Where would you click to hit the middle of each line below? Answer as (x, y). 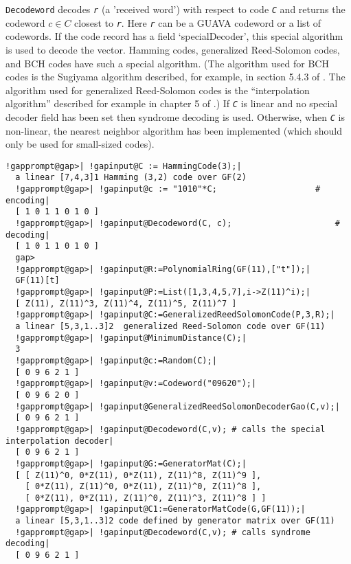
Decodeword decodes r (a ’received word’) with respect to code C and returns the (175, 9)
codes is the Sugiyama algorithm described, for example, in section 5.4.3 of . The (175, 77)
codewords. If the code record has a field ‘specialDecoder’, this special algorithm (174, 36)
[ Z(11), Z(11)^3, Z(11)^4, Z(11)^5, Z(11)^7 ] (126, 303)
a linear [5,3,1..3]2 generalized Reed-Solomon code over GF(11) (170, 326)
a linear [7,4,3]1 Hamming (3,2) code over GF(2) (131, 178)
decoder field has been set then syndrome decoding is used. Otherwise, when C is (175, 116)
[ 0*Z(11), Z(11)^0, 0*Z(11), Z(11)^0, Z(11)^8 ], (143, 487)
